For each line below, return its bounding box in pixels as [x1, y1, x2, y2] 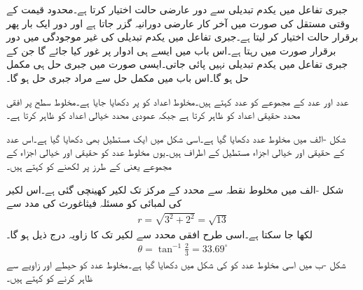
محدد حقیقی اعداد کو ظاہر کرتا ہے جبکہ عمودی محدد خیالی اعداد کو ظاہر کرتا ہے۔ [6, 108, 301, 122]
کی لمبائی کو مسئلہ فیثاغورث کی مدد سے [6, 196, 182, 210]
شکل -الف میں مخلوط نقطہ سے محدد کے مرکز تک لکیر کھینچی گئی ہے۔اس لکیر [6, 182, 344, 196]
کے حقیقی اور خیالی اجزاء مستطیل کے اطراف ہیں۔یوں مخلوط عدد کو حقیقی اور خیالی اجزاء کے [6, 145, 345, 159]
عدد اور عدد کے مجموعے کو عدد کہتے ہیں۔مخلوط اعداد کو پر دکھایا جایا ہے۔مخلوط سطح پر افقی [6, 94, 349, 108]
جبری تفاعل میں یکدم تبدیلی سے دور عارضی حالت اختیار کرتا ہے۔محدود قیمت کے [6, 2, 348, 16]
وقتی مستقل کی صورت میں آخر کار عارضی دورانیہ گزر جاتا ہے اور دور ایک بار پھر [6, 15, 350, 30]
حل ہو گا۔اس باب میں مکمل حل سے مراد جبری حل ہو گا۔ [6, 70, 249, 85]
